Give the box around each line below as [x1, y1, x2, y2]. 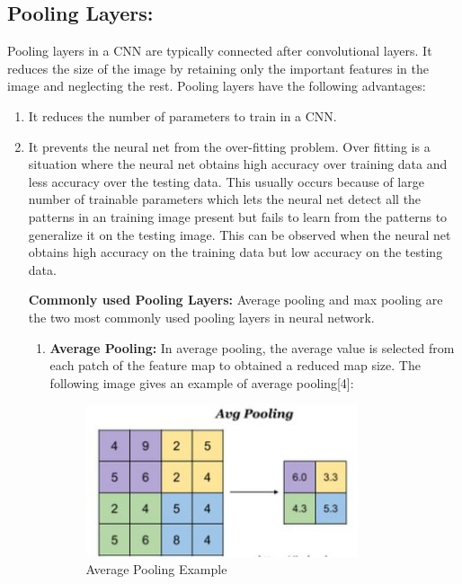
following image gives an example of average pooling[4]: [49, 373, 354, 392]
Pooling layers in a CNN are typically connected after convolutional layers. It [7, 41, 432, 60]
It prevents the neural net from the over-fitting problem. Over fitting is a [28, 137, 431, 155]
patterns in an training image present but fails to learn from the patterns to [28, 207, 448, 226]
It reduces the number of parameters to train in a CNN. [28, 106, 337, 125]
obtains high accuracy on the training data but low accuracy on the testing [28, 243, 443, 261]
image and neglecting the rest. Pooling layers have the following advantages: [7, 76, 426, 95]
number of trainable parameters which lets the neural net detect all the [28, 190, 422, 208]
